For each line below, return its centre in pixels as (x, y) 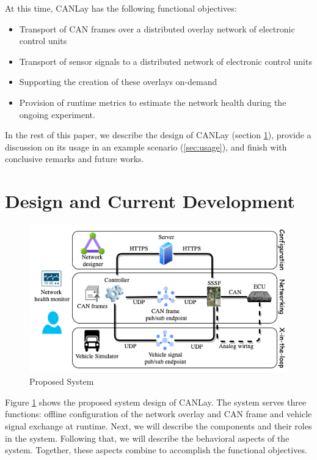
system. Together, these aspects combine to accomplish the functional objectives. (156, 450)
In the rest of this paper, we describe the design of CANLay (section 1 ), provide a (158, 135)
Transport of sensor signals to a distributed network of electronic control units (166, 61)
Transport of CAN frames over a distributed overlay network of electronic (157, 28)
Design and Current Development (150, 201)
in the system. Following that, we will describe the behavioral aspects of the (147, 438)
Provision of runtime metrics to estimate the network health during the (153, 102)
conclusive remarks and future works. (75, 159)
